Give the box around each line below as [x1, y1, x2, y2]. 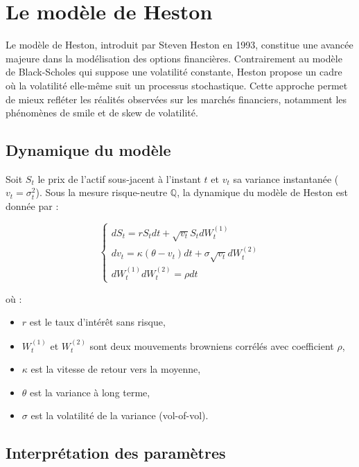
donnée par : [6, 199, 59, 213]
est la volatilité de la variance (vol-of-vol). [30, 408, 209, 423]
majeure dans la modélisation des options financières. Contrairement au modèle [6, 51, 342, 65]
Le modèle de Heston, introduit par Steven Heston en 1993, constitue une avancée [6, 37, 353, 52]
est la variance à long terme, [30, 385, 150, 399]
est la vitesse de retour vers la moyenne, [30, 362, 201, 376]
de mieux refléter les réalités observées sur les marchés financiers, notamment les [6, 91, 347, 106]
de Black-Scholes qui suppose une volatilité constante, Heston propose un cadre [6, 64, 342, 79]
